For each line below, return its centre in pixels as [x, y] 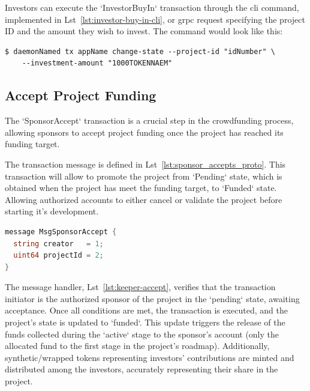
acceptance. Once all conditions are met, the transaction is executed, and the [146, 310]
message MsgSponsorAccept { [61, 232]
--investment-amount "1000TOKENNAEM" [97, 63]
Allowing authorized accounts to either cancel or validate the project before [144, 199]
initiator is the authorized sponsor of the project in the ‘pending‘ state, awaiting [152, 298]
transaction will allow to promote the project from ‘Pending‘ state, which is [144, 176]
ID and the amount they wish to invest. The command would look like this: [144, 31]
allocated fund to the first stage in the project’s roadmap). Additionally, [137, 346]
